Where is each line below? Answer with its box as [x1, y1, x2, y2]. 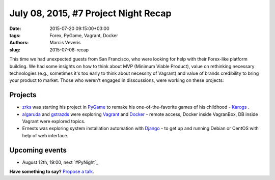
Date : [9, 25, 21, 32]
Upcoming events [9, 145, 67, 155]
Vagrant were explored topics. [22, 118, 86, 124]
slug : [9, 46, 20, 53]
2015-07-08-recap [49, 46, 89, 53]
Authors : [9, 40, 29, 46]
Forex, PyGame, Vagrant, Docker [49, 32, 118, 38]
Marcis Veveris [49, 40, 81, 46]
